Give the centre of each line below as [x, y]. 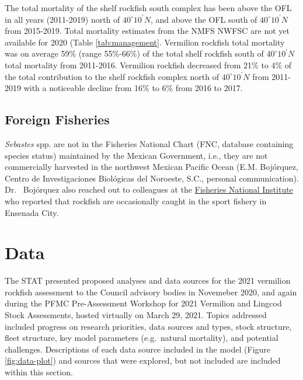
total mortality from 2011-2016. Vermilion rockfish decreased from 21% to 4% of [148, 65]
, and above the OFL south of [204, 19]
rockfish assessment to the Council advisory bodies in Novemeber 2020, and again [151, 292]
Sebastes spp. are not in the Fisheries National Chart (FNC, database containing [149, 143]
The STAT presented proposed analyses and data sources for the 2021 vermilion [148, 280]
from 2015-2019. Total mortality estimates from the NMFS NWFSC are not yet [147, 31]
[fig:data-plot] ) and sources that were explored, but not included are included [143, 360]
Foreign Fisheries [57, 119]
